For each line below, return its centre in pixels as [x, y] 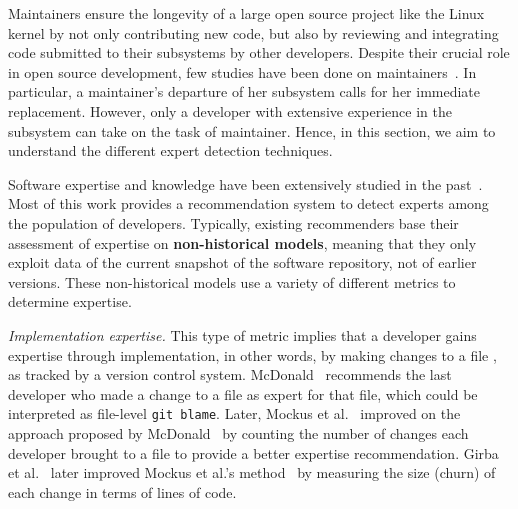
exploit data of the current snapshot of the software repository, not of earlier [242, 262]
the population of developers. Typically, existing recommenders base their [233, 222]
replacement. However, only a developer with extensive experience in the [230, 110]
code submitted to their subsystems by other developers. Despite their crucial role [259, 52]
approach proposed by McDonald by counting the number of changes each [238, 432]
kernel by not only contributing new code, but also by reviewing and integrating [253, 32]
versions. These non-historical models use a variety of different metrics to [232, 281]
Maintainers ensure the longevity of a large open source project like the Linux [246, 13]
